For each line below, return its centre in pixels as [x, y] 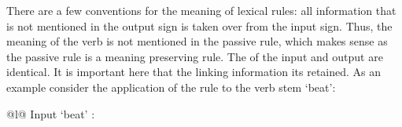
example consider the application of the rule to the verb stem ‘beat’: [171, 87]
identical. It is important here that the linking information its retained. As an [194, 72]
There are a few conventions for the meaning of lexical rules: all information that [201, 10]
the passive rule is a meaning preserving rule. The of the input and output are [195, 56]
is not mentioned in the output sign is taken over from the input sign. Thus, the [199, 25]
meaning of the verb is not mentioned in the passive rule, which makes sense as [197, 41]
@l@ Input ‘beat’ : [51, 113]
